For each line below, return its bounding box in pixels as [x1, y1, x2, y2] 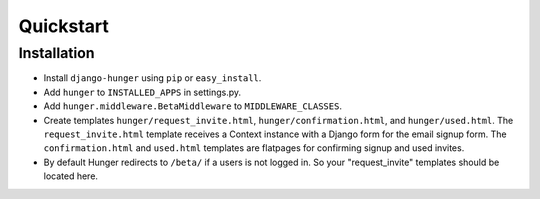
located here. [43, 170, 99, 182]
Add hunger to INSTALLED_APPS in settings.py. [43, 86, 242, 98]
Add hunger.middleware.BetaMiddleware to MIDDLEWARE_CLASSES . [43, 100, 342, 112]
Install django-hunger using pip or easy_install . [43, 72, 262, 84]
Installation [18, 44, 95, 62]
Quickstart [18, 15, 110, 37]
